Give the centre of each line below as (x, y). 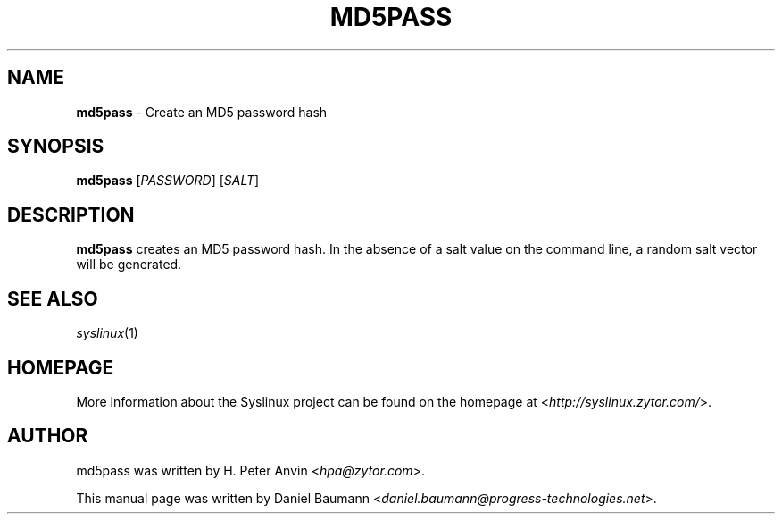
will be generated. (129, 265)
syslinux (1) (107, 333)
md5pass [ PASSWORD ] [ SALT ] (168, 181)
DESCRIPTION (71, 214)
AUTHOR (48, 436)
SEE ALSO (53, 298)
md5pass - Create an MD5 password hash (202, 112)
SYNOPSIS (56, 147)
